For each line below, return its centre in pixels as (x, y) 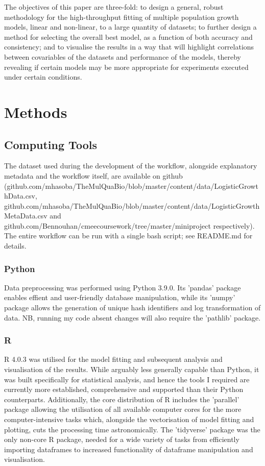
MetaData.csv (26, 216)
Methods (36, 112)
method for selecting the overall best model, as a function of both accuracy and (128, 36)
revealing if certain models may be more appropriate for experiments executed (126, 67)
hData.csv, (21, 196)
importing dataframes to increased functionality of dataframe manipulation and (129, 449)
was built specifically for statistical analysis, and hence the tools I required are (127, 379)
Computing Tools (51, 144)
